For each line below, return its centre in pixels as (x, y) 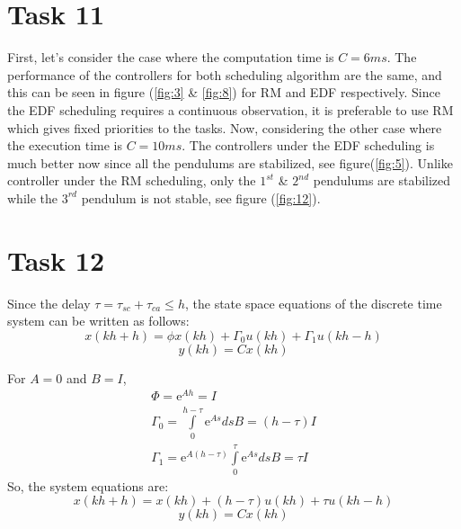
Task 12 (56, 260)
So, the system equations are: (88, 485)
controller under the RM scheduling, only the (132, 180)
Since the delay (49, 303)
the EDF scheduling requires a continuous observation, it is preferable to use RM (230, 109)
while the (32, 197)
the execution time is (65, 145)
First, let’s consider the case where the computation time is (171, 57)
